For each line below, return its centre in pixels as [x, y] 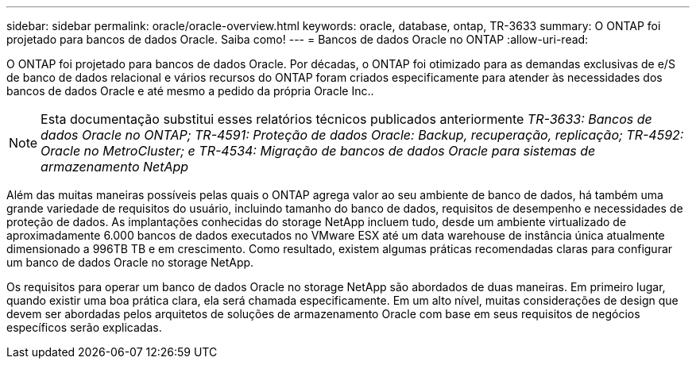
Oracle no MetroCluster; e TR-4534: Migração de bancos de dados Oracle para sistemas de [318, 151]
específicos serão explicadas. [84, 327]
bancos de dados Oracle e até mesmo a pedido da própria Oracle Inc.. [190, 91]
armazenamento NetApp [115, 167]
